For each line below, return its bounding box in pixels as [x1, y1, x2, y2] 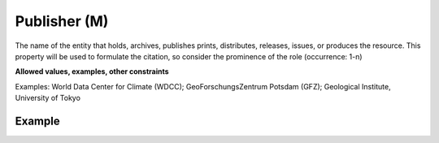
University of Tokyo [15, 93, 81, 103]
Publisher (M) [15, 12, 109, 30]
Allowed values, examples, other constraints [15, 67, 170, 76]
